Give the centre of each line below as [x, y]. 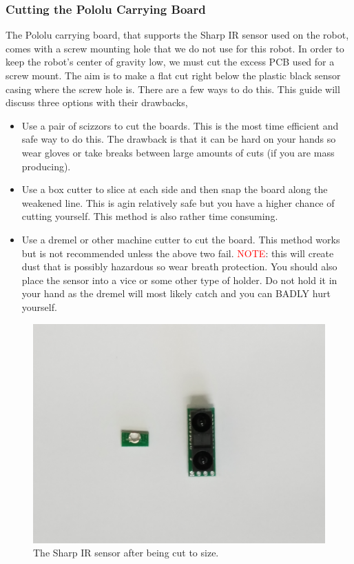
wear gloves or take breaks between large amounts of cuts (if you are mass [178, 152]
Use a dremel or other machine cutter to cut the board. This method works [181, 239]
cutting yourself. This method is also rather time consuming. [150, 216]
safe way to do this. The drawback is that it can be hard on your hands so [179, 139]
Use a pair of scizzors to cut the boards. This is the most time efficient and [180, 125]
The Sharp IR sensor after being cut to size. [126, 553]
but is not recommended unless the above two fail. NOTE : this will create [178, 253]
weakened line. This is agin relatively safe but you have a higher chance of [178, 202]
